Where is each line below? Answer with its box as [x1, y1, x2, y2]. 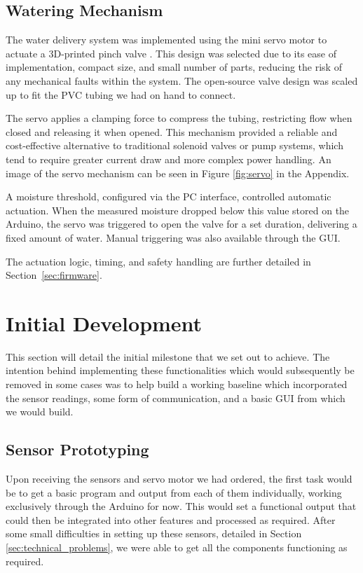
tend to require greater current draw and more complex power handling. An [6, 151, 331, 166]
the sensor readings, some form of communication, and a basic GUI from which [6, 390, 345, 405]
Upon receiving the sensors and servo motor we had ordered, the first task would [6, 471, 352, 485]
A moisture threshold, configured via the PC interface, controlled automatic [6, 189, 331, 204]
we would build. [6, 404, 74, 419]
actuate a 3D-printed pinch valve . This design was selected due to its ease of [6, 46, 336, 60]
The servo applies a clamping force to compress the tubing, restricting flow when [6, 111, 352, 125]
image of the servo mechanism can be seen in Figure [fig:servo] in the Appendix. [6, 165, 350, 180]
